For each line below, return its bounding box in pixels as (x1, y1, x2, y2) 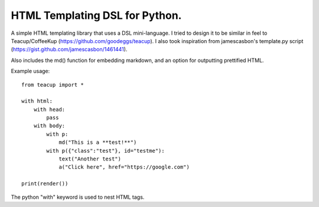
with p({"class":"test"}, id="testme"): (46, 147, 165, 154)
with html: (21, 98, 53, 104)
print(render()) (21, 180, 69, 187)
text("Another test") (58, 156, 121, 162)
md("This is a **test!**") (58, 139, 137, 146)
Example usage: (11, 68, 50, 75)
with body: (33, 123, 66, 129)
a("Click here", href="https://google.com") (58, 164, 190, 170)
